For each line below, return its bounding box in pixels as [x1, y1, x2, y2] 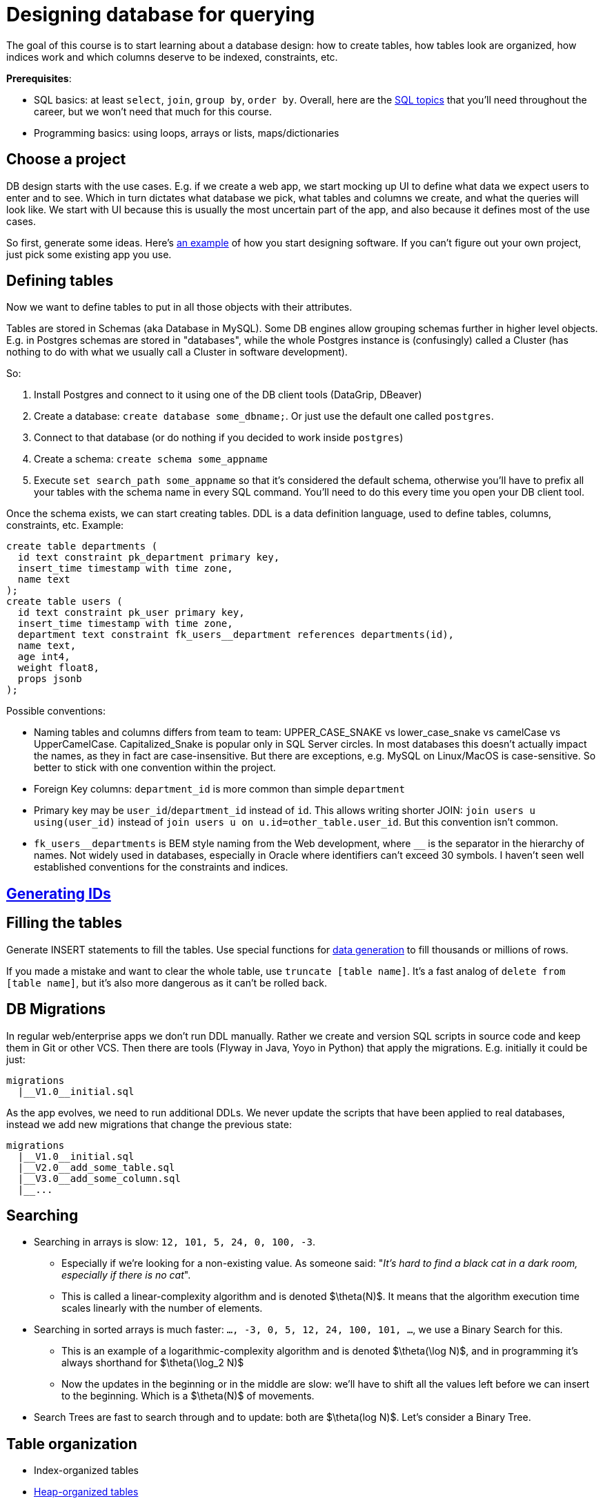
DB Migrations [6, 1000, 106, 1018]
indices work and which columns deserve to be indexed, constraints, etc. [6, 50, 338, 63]
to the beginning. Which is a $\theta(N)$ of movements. [61, 1390, 315, 1402]
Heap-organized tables [34, 1486, 139, 1498]
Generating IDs [6, 884, 111, 902]
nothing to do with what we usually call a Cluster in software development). [6, 346, 348, 358]
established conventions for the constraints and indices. [34, 861, 288, 873]
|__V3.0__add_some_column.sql [17, 1172, 181, 1184]
